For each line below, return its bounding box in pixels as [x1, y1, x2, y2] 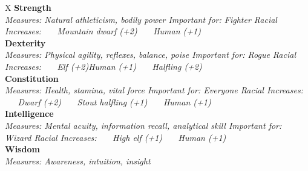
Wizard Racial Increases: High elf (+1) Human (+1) [5, 131, 226, 143]
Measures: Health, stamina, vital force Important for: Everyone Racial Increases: [5, 84, 303, 96]
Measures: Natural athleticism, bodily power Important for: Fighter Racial [5, 13, 277, 25]
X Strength [5, 1, 51, 13]
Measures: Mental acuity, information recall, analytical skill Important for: [5, 119, 282, 131]
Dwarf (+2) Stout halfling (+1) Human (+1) [18, 95, 211, 108]
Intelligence [5, 107, 54, 120]
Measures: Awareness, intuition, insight [5, 154, 151, 167]
